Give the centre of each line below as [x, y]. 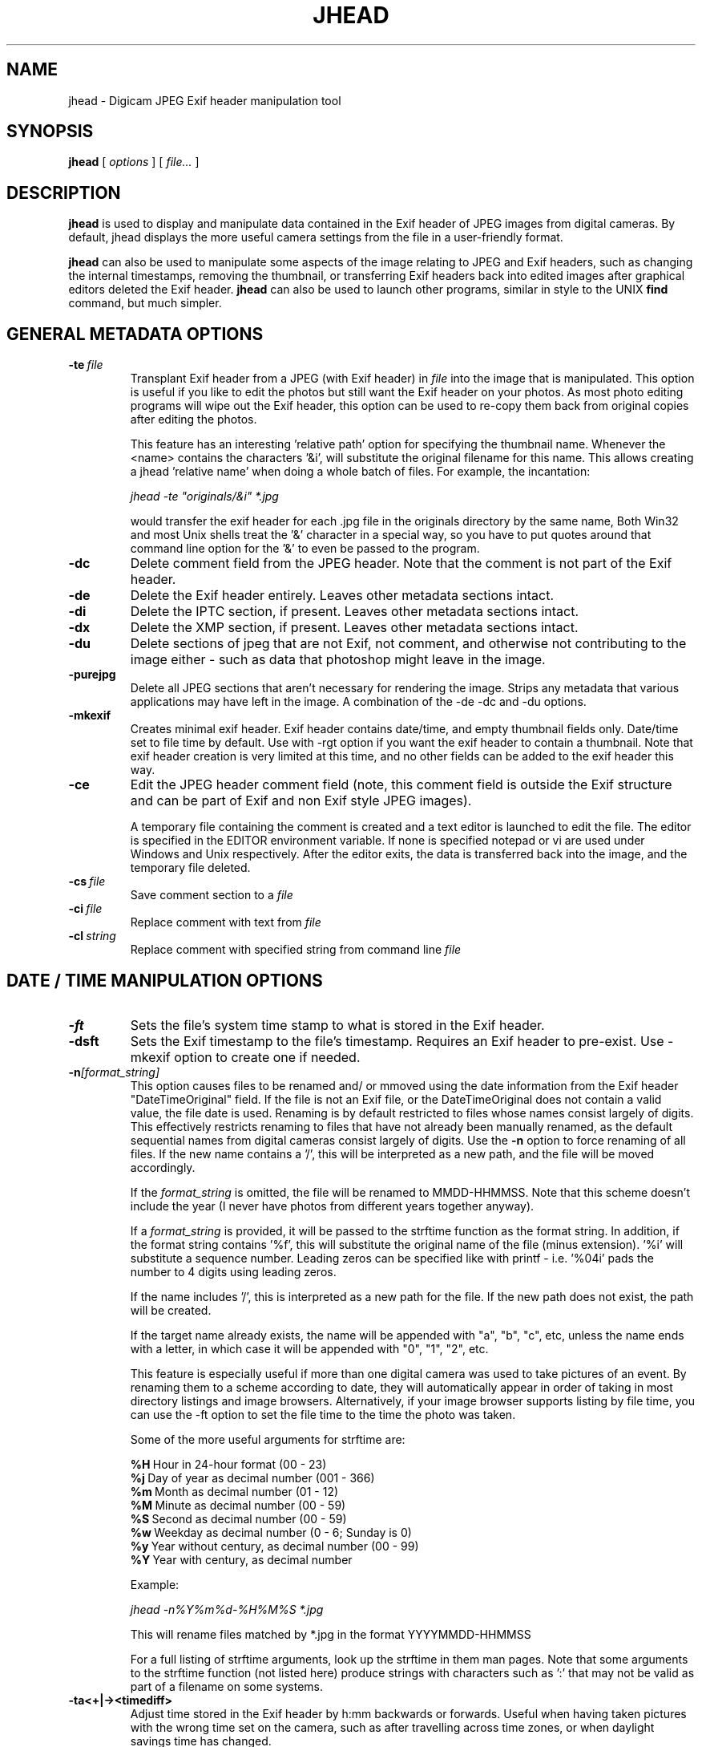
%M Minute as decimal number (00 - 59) [238, 1505]
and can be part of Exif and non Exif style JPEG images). [301, 801]
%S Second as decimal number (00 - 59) [238, 1518]
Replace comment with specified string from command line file [296, 950]
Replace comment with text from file [226, 922]
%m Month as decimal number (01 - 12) [234, 1491]
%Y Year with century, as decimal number [241, 1559]
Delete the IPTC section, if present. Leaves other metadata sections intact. [354, 612]
